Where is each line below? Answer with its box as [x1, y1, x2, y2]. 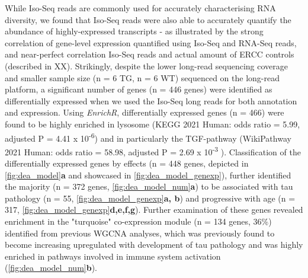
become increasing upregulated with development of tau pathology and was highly [5, 238, 303, 251]
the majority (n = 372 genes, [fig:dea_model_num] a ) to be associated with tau [5, 180, 293, 193]
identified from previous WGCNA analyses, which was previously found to [5, 226, 275, 239]
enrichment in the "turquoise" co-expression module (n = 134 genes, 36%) [5, 215, 272, 227]
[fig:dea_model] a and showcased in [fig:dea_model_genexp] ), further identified [5, 168, 291, 181]
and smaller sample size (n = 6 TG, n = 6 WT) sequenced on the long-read [5, 71, 280, 84]
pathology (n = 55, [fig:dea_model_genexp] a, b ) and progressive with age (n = [5, 191, 296, 204]
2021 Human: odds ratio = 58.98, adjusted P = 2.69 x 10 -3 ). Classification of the [5, 143, 301, 158]
